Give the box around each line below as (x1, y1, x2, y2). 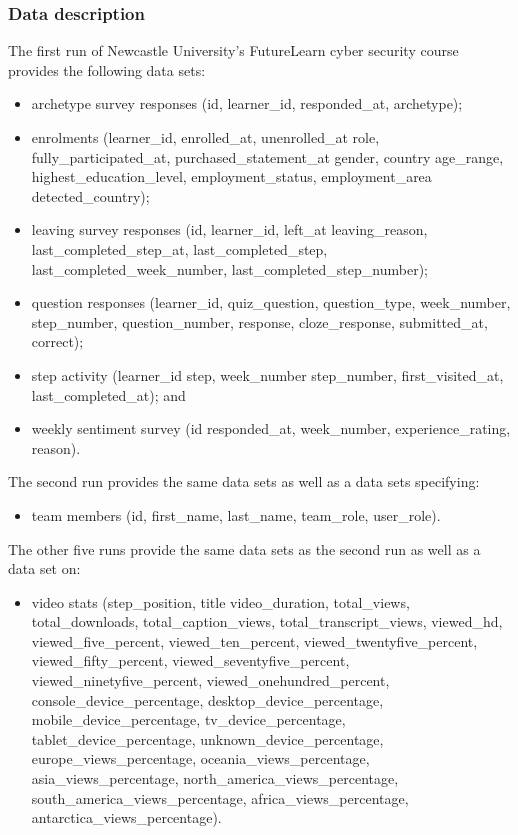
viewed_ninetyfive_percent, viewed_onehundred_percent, (31, 670, 390, 691)
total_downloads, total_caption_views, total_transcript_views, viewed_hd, (31, 611, 503, 632)
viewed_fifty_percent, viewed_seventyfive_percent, (31, 650, 350, 671)
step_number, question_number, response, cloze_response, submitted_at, (31, 311, 488, 332)
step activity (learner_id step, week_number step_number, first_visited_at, (31, 364, 504, 385)
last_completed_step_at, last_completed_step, (31, 238, 328, 259)
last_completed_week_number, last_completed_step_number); (31, 258, 428, 279)
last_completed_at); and (31, 384, 186, 405)
